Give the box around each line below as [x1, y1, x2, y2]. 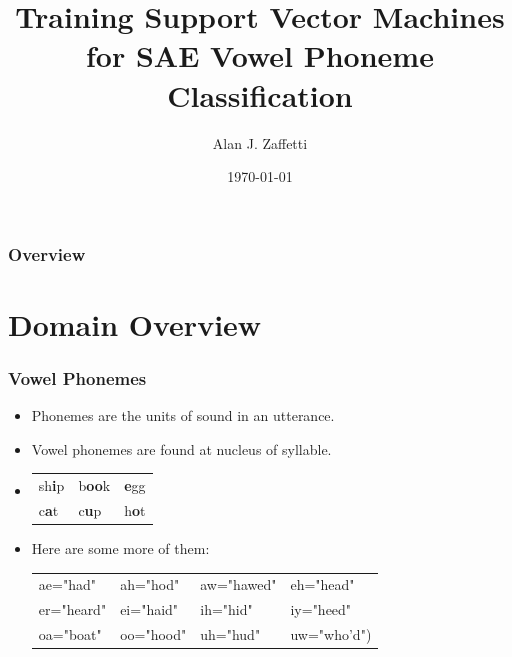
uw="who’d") [290, 624, 372, 645]
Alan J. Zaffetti [212, 132, 308, 153]
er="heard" [38, 599, 107, 620]
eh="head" [290, 574, 355, 595]
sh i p [38, 475, 65, 496]
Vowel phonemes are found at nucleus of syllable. [31, 438, 332, 459]
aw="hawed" [200, 574, 277, 595]
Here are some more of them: [31, 538, 210, 559]
